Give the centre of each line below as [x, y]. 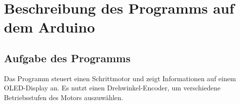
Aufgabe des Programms [67, 58]
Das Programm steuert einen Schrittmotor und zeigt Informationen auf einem [120, 78]
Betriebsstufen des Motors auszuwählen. [64, 97]
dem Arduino [50, 27]
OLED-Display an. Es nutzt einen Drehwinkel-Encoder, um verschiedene [112, 88]
